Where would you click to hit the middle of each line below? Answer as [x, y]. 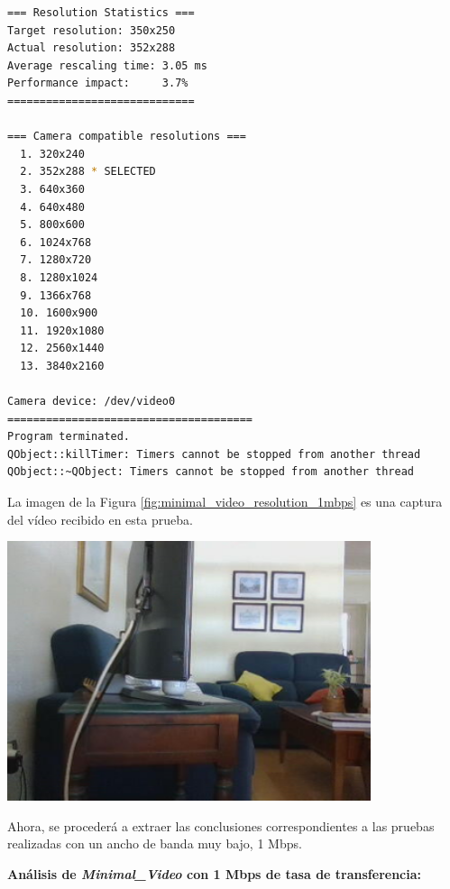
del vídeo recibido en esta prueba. [100, 519]
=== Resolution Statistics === [101, 13]
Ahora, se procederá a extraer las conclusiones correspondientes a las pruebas [221, 825]
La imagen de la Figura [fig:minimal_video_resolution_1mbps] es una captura [225, 502]
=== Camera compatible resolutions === [127, 137]
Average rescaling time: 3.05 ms [107, 65]
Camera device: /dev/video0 [92, 402]
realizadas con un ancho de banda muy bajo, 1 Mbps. [155, 843]
